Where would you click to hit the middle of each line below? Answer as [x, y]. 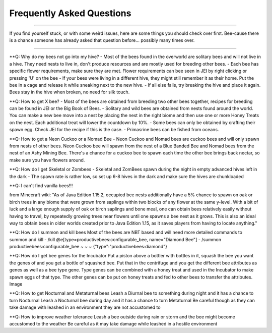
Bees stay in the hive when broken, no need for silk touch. [70, 92]
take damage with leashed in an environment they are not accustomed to [85, 307]
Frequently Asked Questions [70, 13]
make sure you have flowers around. [47, 160]
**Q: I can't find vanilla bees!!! [41, 185]
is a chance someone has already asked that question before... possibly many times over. [102, 40]
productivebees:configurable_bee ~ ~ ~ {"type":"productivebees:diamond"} [88, 247]
